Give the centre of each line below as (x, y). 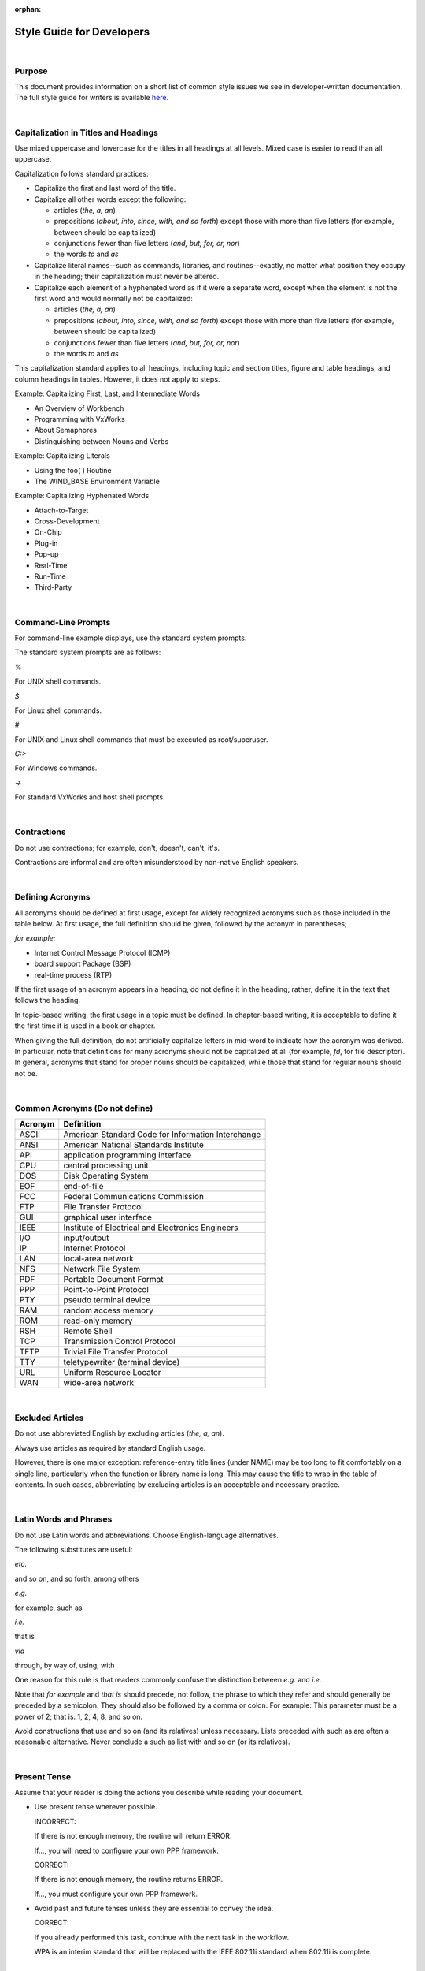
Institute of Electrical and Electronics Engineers (151, 1228)
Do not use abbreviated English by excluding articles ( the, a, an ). (119, 1433)
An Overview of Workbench (79, 408)
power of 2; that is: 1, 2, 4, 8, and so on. (79, 1716)
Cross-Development (67, 521)
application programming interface (128, 1155)
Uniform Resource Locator (112, 1373)
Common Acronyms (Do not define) (84, 1108)
